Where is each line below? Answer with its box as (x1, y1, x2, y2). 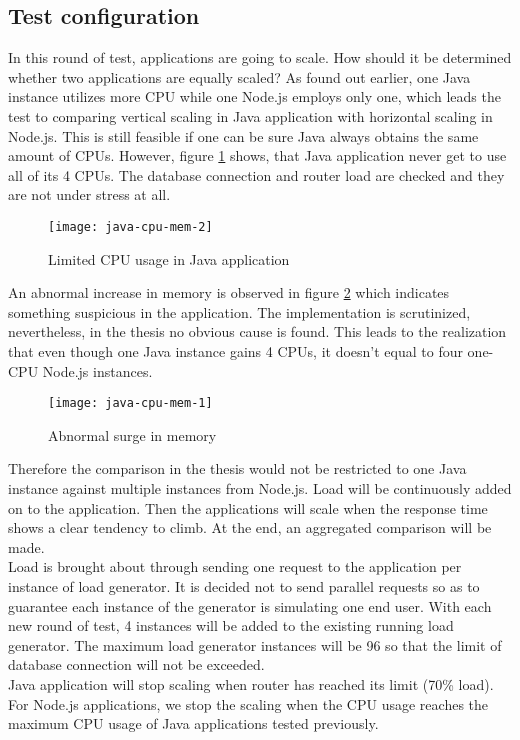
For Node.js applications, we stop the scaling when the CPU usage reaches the (8, 693, 489, 714)
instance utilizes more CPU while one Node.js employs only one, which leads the (8, 86, 501, 107)
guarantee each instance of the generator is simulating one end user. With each (8, 595, 492, 616)
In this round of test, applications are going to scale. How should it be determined (8, 47, 512, 68)
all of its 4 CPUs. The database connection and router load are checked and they (8, 164, 505, 185)
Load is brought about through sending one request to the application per (8, 556, 462, 577)
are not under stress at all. (8, 184, 171, 205)
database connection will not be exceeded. (8, 654, 265, 675)
